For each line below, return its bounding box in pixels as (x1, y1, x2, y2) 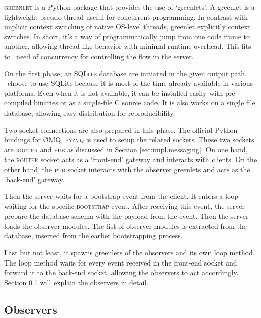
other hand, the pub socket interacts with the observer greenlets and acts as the (4, 164, 250, 174)
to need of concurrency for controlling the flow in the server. (4, 50, 194, 61)
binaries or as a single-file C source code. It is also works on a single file (34, 97, 255, 108)
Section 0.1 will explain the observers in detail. (4, 277, 149, 287)
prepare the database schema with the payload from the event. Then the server (4, 210, 249, 221)
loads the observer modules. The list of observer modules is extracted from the (4, 220, 247, 231)
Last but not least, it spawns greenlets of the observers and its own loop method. (4, 247, 255, 258)
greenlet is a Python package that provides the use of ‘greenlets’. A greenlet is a (4, 2, 255, 12)
